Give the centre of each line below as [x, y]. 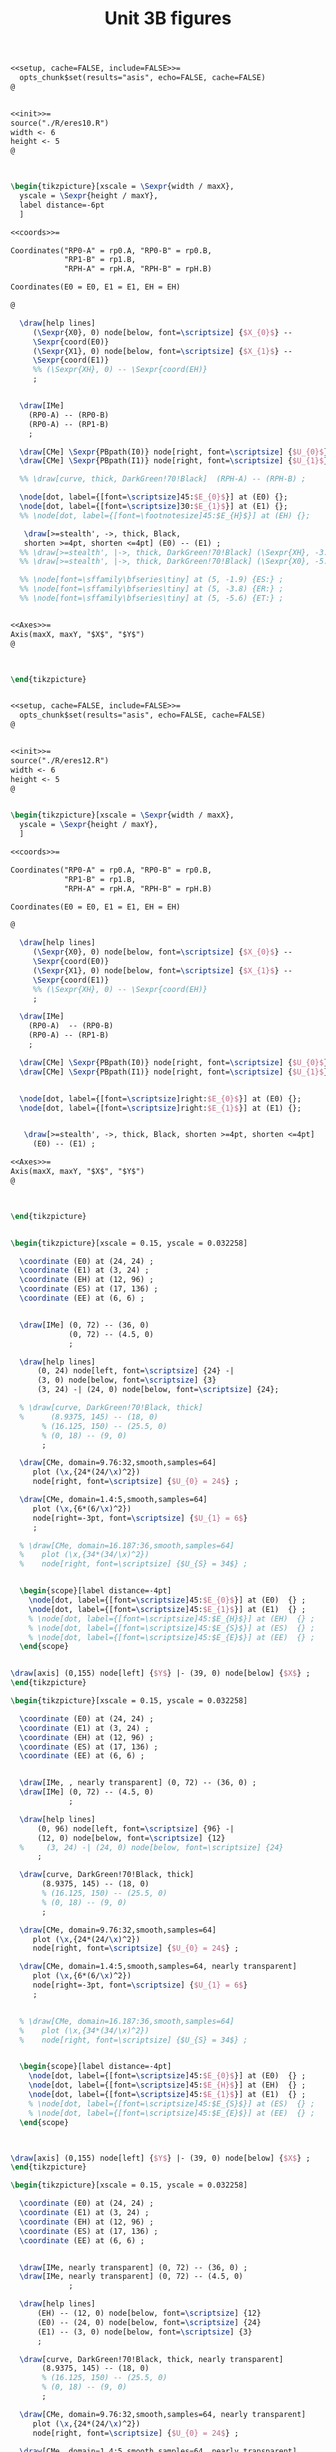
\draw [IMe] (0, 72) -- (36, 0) [84, 1325]
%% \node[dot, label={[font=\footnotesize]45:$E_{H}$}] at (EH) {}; [165, 515]
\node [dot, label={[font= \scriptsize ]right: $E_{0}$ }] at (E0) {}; [160, 1098]
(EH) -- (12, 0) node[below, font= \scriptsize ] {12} [149, 2313]
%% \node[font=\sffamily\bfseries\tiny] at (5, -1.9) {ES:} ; [151, 580]
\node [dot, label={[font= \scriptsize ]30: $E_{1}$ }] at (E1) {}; [153, 507]
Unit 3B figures [168, 18]
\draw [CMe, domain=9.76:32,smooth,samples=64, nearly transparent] [163, 2414]
